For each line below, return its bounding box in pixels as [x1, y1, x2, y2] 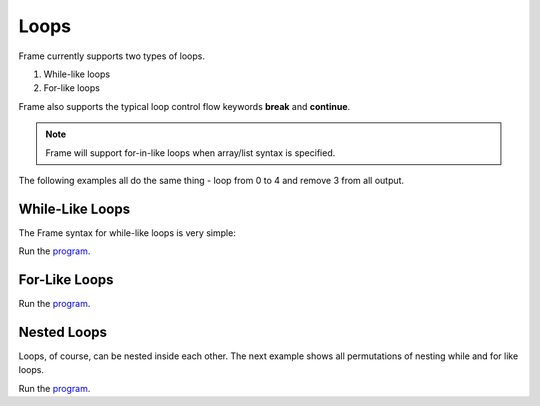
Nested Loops [18, 323, 108, 340]
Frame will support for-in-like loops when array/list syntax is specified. [45, 146, 336, 159]
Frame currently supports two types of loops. [18, 50, 205, 62]
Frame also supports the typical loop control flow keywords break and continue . [18, 100, 351, 112]
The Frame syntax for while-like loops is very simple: [18, 226, 237, 239]
